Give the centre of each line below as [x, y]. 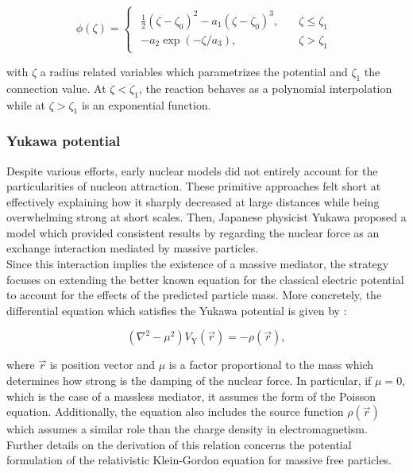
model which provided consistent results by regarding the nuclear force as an [193, 232]
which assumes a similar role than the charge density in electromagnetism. [187, 429]
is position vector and [102, 365]
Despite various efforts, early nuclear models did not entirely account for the [192, 170]
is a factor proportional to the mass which [271, 365]
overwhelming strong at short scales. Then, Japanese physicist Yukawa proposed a [206, 217]
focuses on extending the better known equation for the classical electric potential [205, 279]
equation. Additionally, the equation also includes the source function [175, 411]
